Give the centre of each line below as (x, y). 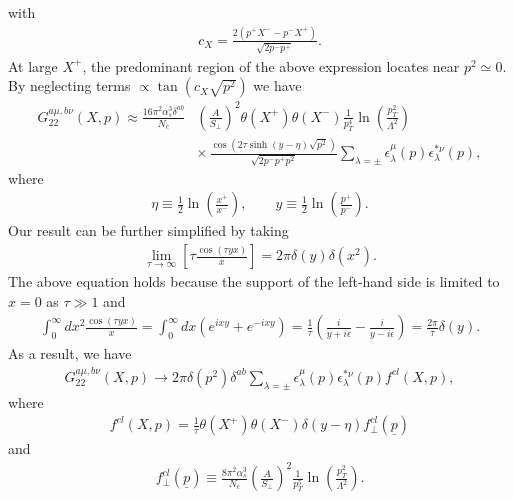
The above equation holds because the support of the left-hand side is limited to (254, 281)
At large (33, 65)
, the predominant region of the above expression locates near (271, 65)
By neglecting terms (69, 85)
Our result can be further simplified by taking (148, 230)
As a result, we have (70, 353)
